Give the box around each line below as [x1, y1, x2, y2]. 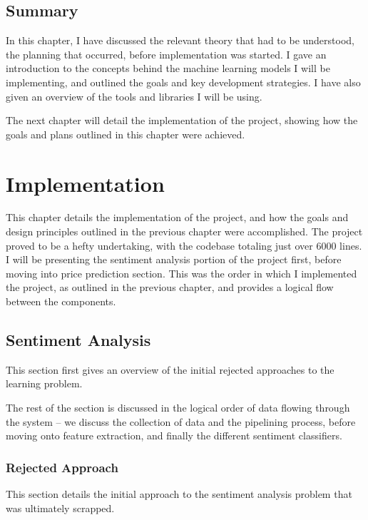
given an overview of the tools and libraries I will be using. [6, 88, 262, 103]
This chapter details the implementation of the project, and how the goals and [6, 210, 349, 225]
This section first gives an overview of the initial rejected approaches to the [6, 362, 334, 377]
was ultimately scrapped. [6, 500, 115, 515]
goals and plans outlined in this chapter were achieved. [6, 126, 245, 141]
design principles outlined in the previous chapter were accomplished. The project [6, 224, 363, 239]
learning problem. [6, 376, 83, 391]
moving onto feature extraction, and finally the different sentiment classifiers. [6, 428, 342, 443]
